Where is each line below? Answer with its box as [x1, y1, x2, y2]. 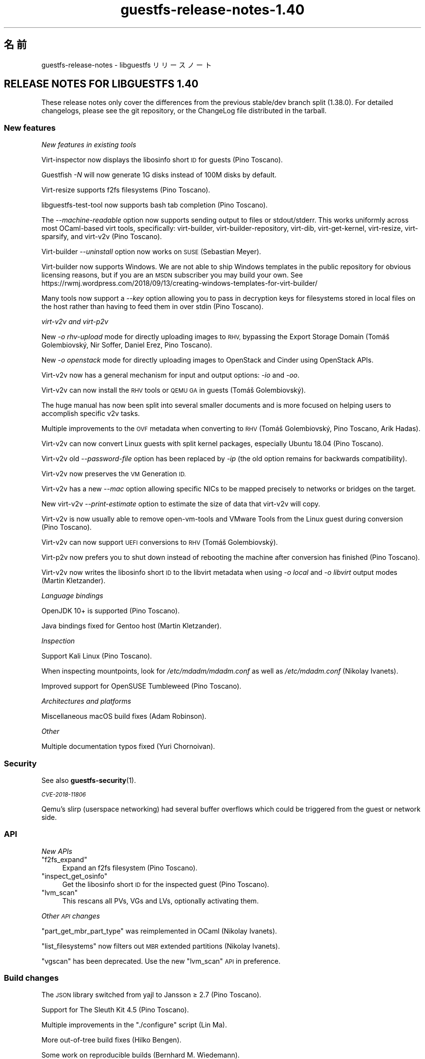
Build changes [4, 973, 59, 983]
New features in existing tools [41, 140, 136, 149]
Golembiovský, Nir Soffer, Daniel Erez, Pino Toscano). [41, 341, 212, 349]
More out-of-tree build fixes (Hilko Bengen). [41, 1036, 181, 1044]
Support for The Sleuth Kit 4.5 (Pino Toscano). [41, 1006, 189, 1014]
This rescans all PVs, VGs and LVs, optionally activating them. [62, 896, 259, 905]
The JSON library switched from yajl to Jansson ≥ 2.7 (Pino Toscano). [41, 990, 262, 999]
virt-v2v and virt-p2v [41, 317, 109, 326]
